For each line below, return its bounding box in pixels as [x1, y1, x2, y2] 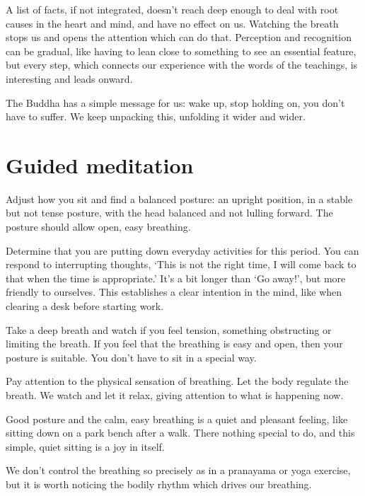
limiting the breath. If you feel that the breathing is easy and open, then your [6, 336, 343, 351]
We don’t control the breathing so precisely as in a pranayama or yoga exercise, [6, 463, 351, 478]
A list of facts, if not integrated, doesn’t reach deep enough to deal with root [6, 2, 339, 16]
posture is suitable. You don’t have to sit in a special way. [6, 350, 257, 364]
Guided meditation [6, 150, 194, 179]
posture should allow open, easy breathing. [6, 219, 191, 234]
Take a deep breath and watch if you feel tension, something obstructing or [6, 322, 332, 337]
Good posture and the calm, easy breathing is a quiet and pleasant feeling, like [6, 411, 348, 426]
